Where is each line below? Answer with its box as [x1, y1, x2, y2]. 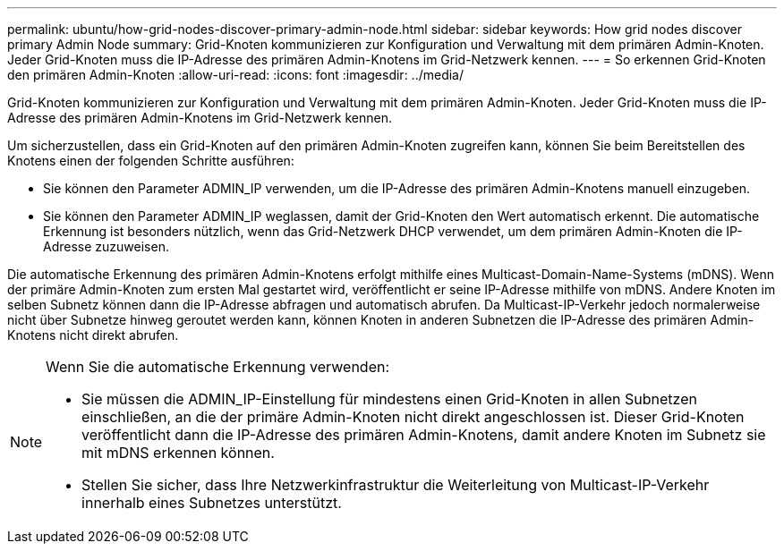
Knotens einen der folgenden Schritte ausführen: [7, 153, 294, 168]
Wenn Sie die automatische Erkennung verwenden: [46, 358, 390, 376]
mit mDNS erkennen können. [81, 444, 275, 462]
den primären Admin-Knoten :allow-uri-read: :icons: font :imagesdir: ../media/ [7, 67, 464, 82]
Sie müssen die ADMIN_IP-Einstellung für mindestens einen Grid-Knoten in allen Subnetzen [81, 390, 697, 408]
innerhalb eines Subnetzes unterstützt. [81, 494, 342, 512]
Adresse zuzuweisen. [43, 239, 169, 254]
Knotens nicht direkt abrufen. [7, 327, 179, 343]
